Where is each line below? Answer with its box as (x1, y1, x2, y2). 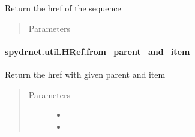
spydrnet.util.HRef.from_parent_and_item (5, 45, 190, 57)
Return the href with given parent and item (5, 68, 166, 80)
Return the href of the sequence (5, 2, 121, 14)
